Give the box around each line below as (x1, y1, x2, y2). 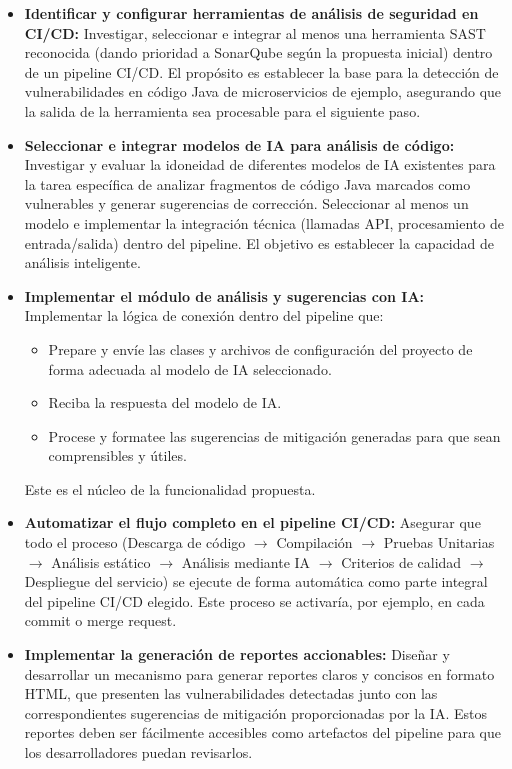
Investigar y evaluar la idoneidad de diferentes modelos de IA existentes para (24, 154, 496, 175)
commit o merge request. (24, 610, 177, 631)
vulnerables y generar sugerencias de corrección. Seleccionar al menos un (24, 193, 469, 214)
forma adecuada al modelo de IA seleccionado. (48, 358, 332, 379)
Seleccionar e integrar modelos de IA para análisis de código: (24, 134, 455, 155)
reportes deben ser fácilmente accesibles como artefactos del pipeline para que (24, 722, 501, 743)
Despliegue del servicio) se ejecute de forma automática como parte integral (24, 571, 488, 592)
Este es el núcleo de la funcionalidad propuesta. (24, 478, 316, 499)
